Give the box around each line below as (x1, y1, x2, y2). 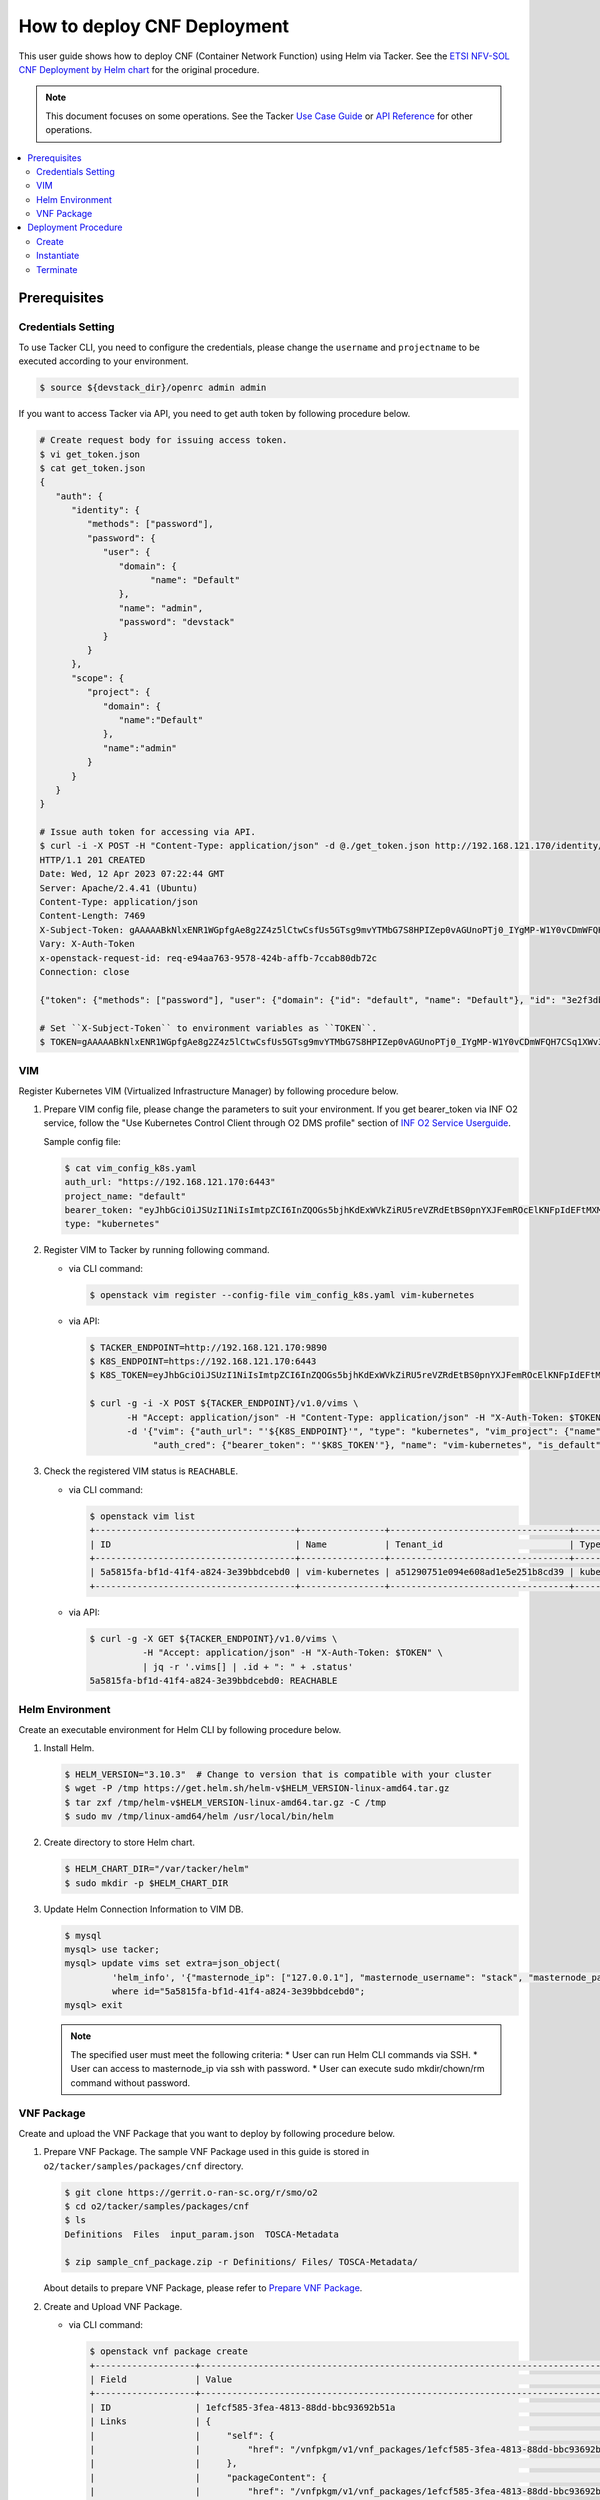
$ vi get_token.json (39, 448, 140, 460)
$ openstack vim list (89, 1510, 196, 1522)
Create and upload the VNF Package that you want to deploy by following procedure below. (18, 2127, 395, 2139)
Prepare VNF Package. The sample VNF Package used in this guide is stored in (43, 2146, 370, 2158)
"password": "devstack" (118, 616, 235, 628)
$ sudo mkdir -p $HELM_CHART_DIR (64, 1877, 229, 1889)
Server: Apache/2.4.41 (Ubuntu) (39, 882, 199, 894)
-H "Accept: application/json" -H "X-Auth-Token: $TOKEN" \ (141, 1647, 444, 1659)
